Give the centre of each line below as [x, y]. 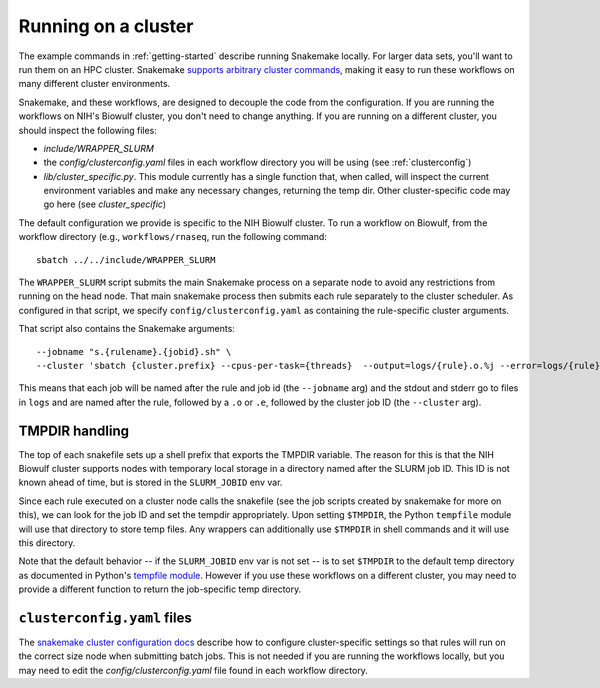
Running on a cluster [106, 26]
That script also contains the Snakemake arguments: [126, 329]
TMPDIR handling [74, 430]
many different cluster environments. [94, 84]
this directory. [47, 543]
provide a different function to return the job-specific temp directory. [160, 589]
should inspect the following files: [87, 130]
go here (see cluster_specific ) [105, 204]
